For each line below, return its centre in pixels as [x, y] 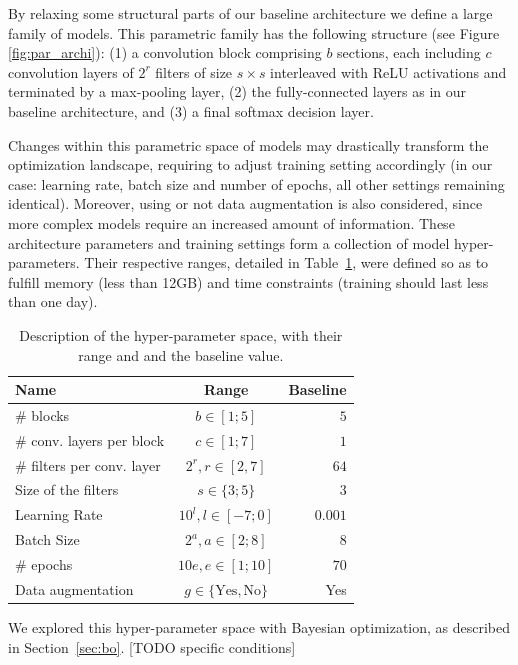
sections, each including [409, 52]
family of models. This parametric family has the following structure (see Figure [254, 32]
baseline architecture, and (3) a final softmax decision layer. [191, 110]
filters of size [194, 71]
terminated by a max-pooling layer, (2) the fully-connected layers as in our [237, 91]
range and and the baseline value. [181, 354]
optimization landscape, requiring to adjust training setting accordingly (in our [250, 164]
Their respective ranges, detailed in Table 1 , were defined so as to [286, 262]
